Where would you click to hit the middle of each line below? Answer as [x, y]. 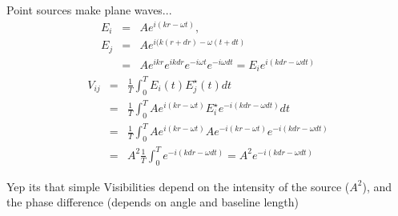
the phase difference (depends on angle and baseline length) [153, 202]
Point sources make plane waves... [89, 10]
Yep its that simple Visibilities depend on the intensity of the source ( [178, 186]
